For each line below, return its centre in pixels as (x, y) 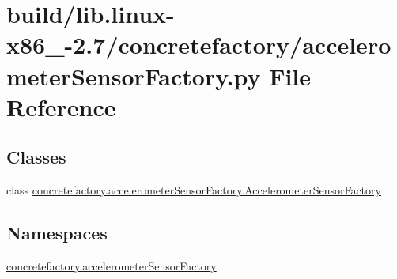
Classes (36, 157)
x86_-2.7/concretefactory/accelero (199, 45)
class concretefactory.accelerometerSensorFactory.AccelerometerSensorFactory (194, 190)
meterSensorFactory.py (134, 75)
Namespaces (57, 233)
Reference (61, 106)
